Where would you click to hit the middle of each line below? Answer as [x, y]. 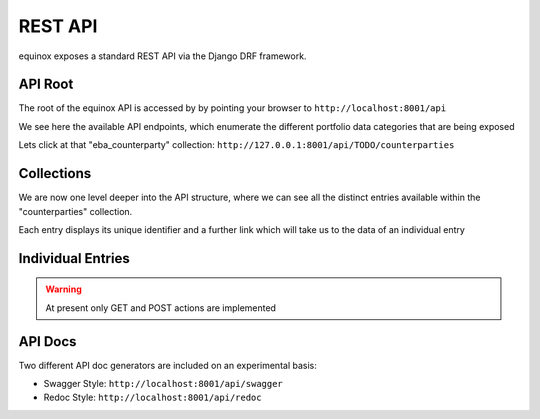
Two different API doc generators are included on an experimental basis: [167, 365]
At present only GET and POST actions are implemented [161, 307]
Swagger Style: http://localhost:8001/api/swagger [163, 384]
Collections [55, 173]
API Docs [47, 341]
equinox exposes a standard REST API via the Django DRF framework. [162, 56]
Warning [63, 289]
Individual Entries [74, 258]
